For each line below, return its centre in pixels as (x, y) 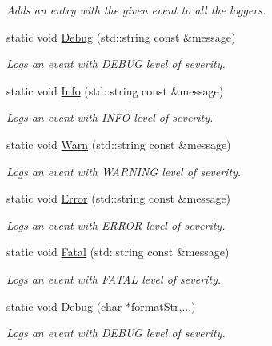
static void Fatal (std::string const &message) (118, 252)
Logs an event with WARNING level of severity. (124, 171)
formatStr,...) (163, 306)
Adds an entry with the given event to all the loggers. (136, 10)
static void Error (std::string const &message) (119, 198)
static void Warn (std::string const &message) (119, 144)
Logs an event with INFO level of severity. (110, 117)
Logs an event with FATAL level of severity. (114, 278)
